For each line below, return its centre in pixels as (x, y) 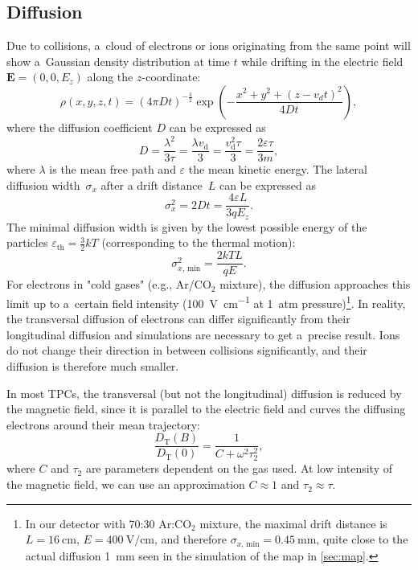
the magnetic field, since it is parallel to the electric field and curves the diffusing (206, 409)
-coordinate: (171, 77)
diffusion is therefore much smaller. (93, 365)
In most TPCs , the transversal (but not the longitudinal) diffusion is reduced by (204, 393)
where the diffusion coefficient (80, 127)
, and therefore (191, 539)
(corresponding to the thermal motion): (199, 242)
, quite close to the (362, 539)
